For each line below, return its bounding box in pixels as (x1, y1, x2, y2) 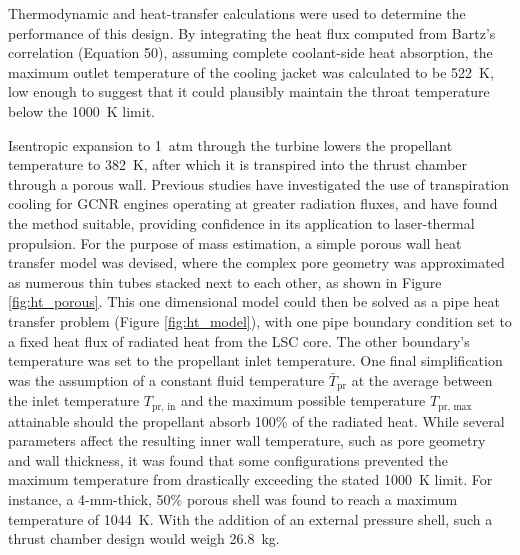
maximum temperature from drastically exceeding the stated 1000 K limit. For (8, 469, 493, 490)
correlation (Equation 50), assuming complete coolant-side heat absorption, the (8, 42, 493, 63)
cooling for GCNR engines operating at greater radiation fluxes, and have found (8, 193, 498, 214)
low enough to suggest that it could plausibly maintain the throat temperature (8, 81, 490, 102)
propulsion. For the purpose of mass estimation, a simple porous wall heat (8, 232, 462, 253)
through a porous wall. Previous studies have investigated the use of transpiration (8, 173, 510, 194)
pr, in (152, 401, 176, 412)
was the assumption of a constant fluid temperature (8, 369, 325, 390)
